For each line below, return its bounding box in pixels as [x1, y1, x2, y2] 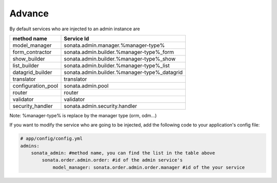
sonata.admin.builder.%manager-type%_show [64, 55, 176, 62]
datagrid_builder [12, 68, 52, 76]
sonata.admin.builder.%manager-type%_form [64, 48, 174, 56]
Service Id [64, 35, 89, 42]
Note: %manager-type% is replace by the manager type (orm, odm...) [9, 112, 157, 118]
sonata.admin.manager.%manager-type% [64, 42, 165, 49]
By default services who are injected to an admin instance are [9, 26, 141, 32]
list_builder [12, 62, 39, 69]
